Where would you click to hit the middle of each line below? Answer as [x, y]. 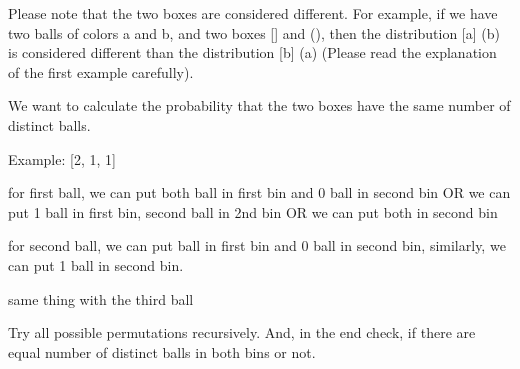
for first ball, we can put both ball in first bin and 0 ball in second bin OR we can [259, 192]
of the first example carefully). [101, 71]
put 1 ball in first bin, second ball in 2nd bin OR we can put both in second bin [253, 211]
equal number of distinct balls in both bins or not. [162, 351]
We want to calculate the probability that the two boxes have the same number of [259, 105]
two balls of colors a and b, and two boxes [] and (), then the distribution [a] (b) [254, 32]
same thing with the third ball [101, 298]
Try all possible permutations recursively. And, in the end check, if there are [242, 332]
